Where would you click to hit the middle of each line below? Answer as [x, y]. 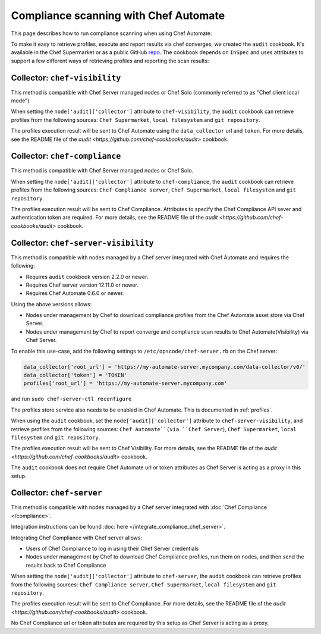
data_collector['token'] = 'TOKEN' [75, 375]
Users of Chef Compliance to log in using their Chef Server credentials [112, 548]
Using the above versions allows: [51, 304]
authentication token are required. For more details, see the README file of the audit [114, 218]
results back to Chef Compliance [66, 565]
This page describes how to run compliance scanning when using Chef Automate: [111, 33]
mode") [20, 101]
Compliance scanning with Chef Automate [118, 15]
